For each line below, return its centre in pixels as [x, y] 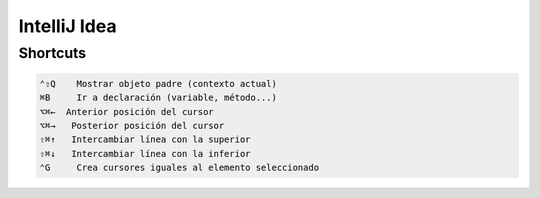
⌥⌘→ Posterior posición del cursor [132, 125]
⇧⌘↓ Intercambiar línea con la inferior [145, 153]
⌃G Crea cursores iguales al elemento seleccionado [179, 168]
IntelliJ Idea [67, 26]
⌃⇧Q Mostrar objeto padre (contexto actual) [158, 83]
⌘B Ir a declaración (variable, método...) [158, 98]
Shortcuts [52, 53]
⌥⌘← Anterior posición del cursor [126, 111]
